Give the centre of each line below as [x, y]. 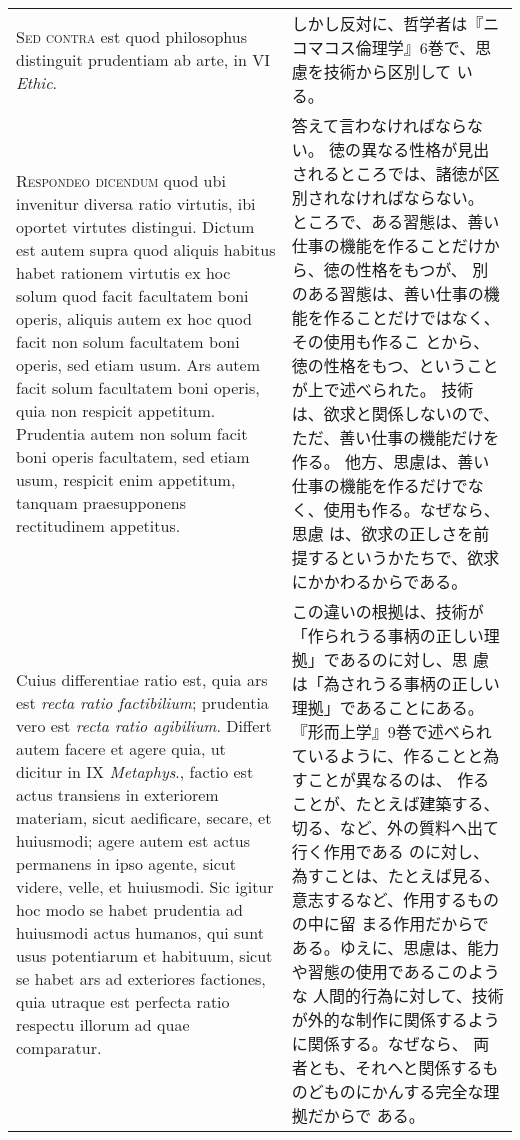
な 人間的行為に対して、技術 [397, 995]
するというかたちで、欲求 [403, 557]
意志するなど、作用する [379, 899]
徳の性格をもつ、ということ [395, 365]
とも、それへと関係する [395, 1067]
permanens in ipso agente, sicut [126, 863]
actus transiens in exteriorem [117, 794]
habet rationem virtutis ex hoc [123, 272]
